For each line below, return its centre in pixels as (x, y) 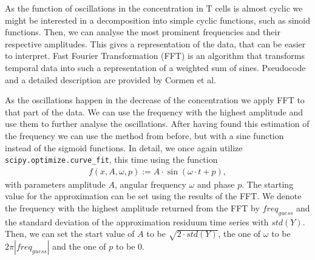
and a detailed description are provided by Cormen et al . (110, 79)
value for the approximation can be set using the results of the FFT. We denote (153, 196)
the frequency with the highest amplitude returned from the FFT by (132, 208)
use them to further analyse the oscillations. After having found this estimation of (157, 124)
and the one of (79, 246)
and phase (216, 184)
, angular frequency (151, 184)
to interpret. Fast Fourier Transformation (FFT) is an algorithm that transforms (155, 56)
